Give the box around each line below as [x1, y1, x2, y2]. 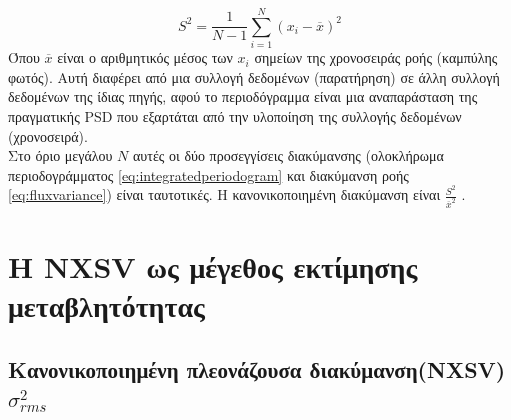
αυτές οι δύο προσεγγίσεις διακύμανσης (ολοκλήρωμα [133, 145, 444, 166]
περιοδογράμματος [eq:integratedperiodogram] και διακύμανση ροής [8, 164, 409, 185]
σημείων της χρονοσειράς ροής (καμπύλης [254, 47, 498, 68]
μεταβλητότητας [8, 285, 205, 326]
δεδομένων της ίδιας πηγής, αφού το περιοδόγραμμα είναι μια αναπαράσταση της [8, 86, 478, 107]
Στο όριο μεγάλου [8, 145, 113, 166]
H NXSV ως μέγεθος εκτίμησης [8, 245, 418, 286]
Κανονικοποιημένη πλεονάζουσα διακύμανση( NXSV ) [8, 353, 506, 384]
